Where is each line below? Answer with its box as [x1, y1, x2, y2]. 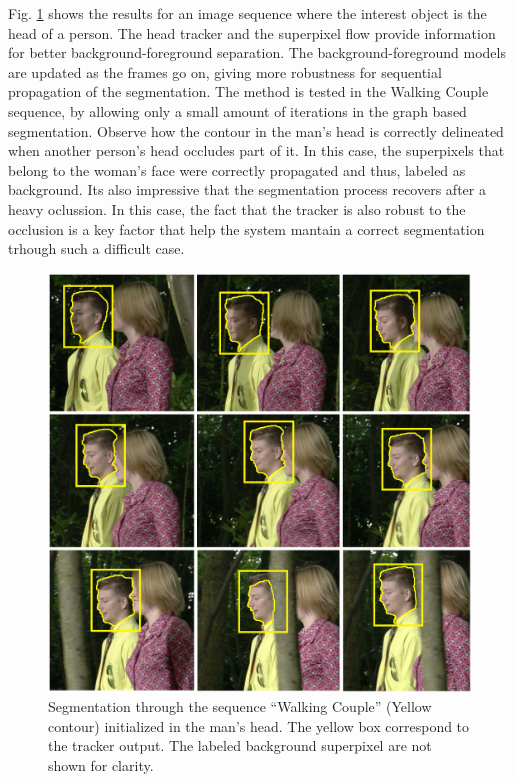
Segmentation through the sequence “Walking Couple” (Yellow [48, 696, 432, 717]
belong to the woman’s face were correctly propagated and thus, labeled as [8, 159, 466, 180]
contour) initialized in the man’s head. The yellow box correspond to [48, 715, 470, 736]
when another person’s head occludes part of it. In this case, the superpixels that [8, 140, 505, 161]
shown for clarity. [48, 754, 154, 775]
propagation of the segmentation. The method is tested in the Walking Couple [8, 81, 489, 102]
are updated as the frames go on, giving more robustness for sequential [8, 61, 442, 82]
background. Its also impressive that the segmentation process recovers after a [8, 179, 486, 200]
